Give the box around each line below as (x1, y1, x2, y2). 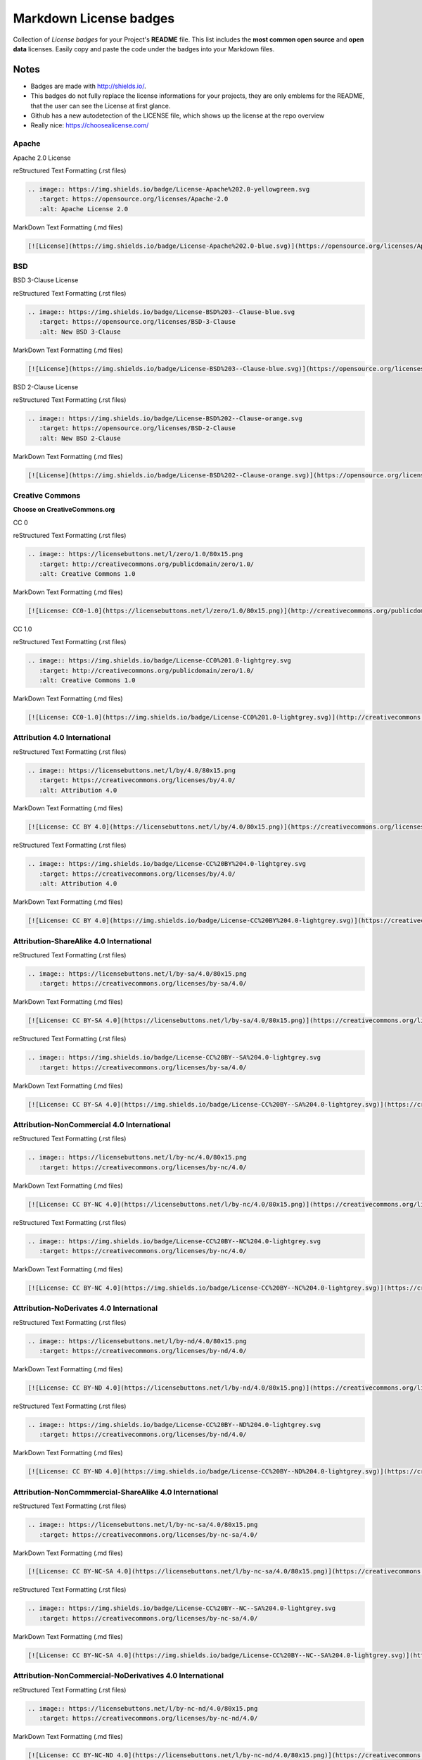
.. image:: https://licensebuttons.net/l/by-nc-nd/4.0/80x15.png (27, 1704, 258, 1712)
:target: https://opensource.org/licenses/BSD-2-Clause (39, 425, 236, 432)
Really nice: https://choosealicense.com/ (30, 121, 149, 130)
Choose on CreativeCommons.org (13, 505, 115, 514)
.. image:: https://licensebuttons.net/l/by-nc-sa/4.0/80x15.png (27, 1521, 258, 1529)
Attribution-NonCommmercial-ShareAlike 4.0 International (13, 1487, 219, 1497)
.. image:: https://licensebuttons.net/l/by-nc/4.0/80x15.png (27, 1153, 247, 1162)
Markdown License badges (13, 11, 175, 26)
